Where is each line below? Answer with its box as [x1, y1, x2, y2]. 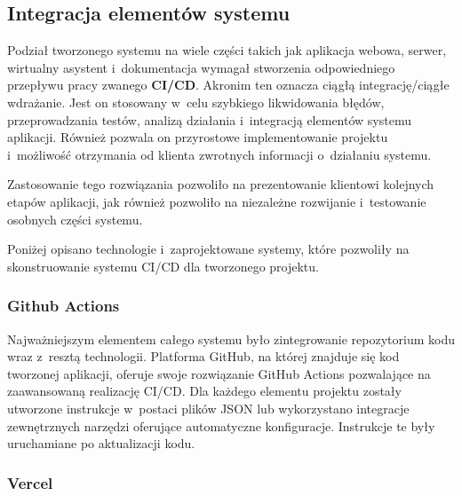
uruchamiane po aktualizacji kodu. [7, 434, 195, 453]
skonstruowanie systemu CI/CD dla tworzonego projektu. [7, 256, 319, 275]
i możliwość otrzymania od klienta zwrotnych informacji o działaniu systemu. [7, 145, 432, 163]
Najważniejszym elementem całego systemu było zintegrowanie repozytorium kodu [7, 329, 455, 348]
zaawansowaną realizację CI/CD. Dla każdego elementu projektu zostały [7, 382, 402, 400]
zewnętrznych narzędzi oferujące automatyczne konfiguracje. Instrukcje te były [7, 416, 435, 435]
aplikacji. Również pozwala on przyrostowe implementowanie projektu [7, 128, 388, 146]
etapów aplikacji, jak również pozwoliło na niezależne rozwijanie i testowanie [7, 192, 426, 210]
